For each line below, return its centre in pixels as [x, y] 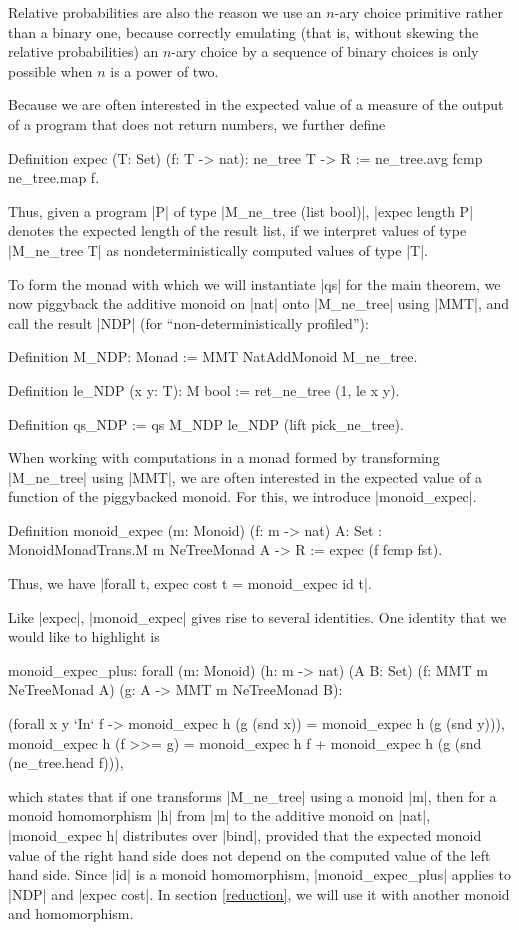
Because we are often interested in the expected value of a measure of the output [256, 104]
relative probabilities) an [83, 51]
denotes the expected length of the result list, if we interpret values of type [237, 230]
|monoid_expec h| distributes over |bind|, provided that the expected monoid [245, 835]
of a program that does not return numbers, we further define [197, 123]
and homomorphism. [71, 913]
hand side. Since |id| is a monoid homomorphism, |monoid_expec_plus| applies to [259, 874]
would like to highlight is [84, 636]
